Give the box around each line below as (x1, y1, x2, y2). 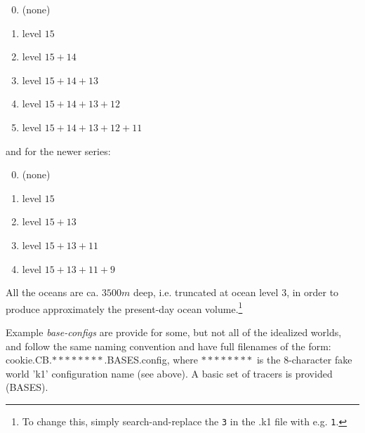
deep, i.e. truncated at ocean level (133, 285, 279, 300)
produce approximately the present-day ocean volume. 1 (6, 299, 243, 316)
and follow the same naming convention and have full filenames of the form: (6, 338, 331, 353)
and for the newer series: (6, 143, 111, 158)
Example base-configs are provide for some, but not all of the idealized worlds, (6, 324, 342, 339)
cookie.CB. (6, 352, 52, 367)
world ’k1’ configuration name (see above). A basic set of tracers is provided (6, 366, 333, 380)
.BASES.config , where (104, 352, 199, 367)
